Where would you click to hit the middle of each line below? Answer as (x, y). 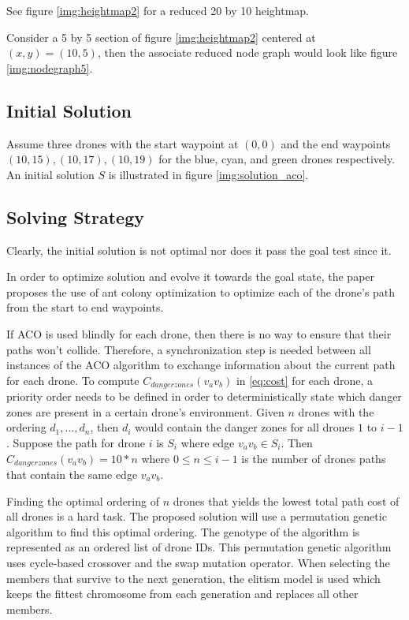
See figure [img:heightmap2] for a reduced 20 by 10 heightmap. (158, 10)
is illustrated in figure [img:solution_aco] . (208, 174)
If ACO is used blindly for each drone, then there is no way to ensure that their (199, 333)
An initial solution (50, 174)
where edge (208, 442)
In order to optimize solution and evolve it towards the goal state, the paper (191, 276)
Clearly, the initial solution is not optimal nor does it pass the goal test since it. (199, 250)
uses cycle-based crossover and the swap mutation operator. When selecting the (198, 562)
